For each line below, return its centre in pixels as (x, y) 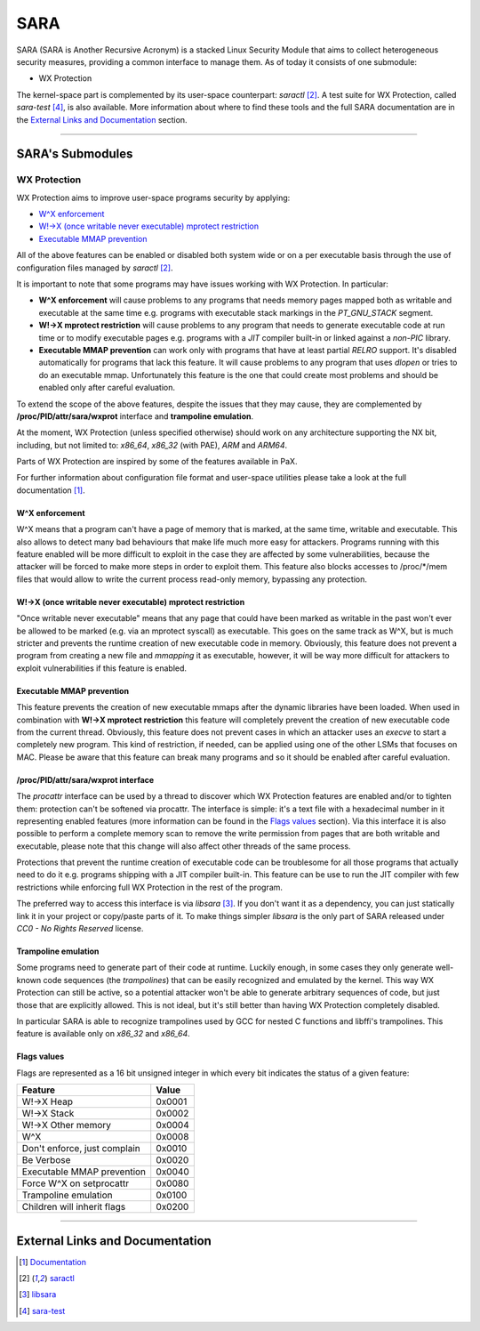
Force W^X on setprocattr (76, 1183)
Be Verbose (46, 1160)
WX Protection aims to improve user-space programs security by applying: (153, 198)
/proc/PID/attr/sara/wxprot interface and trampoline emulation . (135, 416)
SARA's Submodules (75, 154)
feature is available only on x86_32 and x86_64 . (103, 1034)
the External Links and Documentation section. (102, 119)
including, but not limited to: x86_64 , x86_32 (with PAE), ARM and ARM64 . (152, 445)
